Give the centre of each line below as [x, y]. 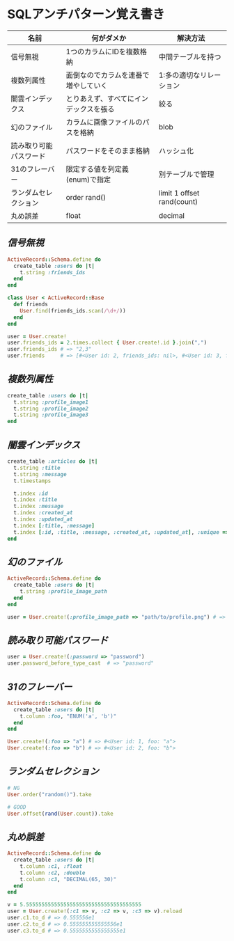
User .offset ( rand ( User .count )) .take [60, 814]
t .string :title [37, 468]
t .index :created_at [43, 513]
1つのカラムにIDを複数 [103, 52]
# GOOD [17, 807]
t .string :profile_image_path [64, 592]
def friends [31, 304]
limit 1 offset [179, 193]
